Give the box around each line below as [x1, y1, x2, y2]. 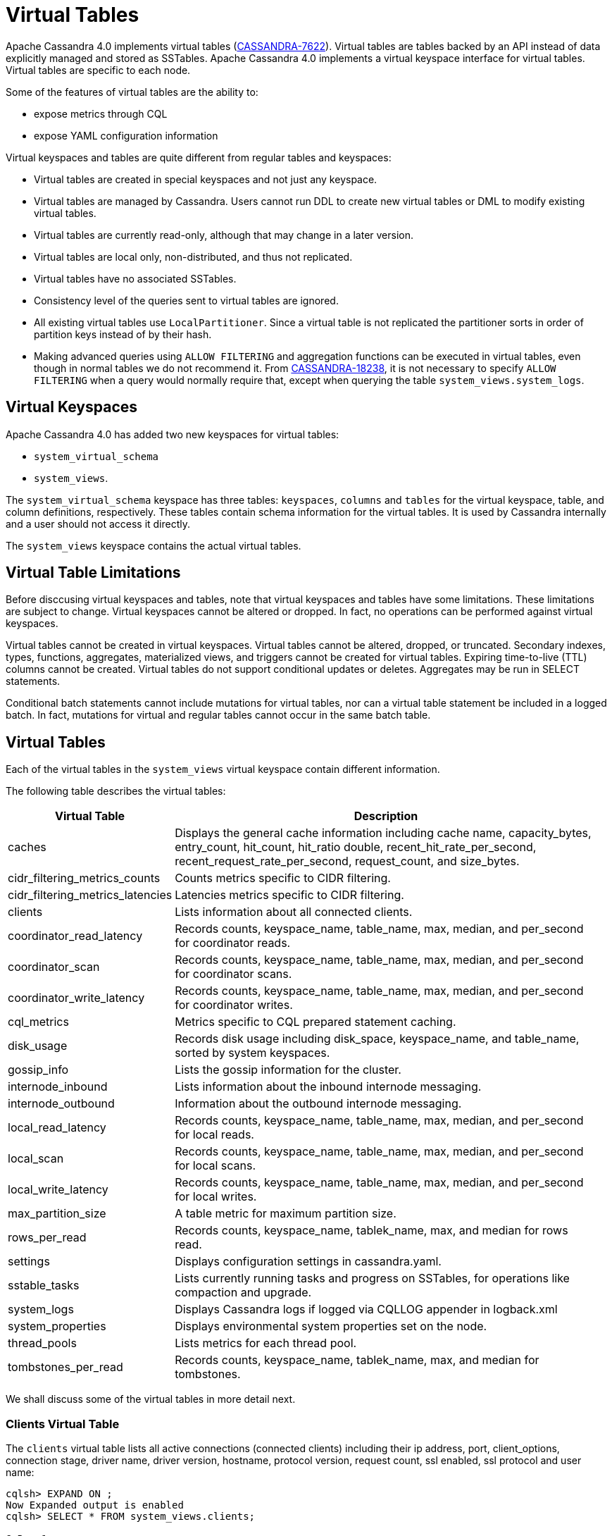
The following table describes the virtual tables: [6, 785, 226, 798]
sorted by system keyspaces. [175, 1046, 330, 1060]
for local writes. [175, 1189, 257, 1204]
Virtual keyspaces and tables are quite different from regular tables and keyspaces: [6, 151, 392, 163]
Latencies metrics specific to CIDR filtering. [175, 888, 404, 903]
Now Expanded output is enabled [6, 1499, 184, 1511]
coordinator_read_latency [8, 929, 143, 943]
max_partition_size [8, 1206, 106, 1221]
